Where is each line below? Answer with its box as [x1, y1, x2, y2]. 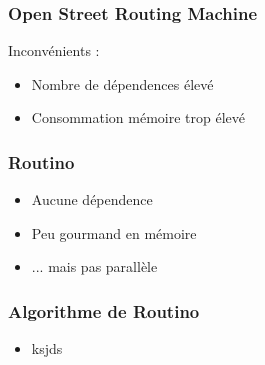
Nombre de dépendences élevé [31, 73, 214, 94]
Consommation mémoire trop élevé [31, 107, 246, 128]
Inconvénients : [8, 40, 100, 61]
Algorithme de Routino [8, 298, 200, 323]
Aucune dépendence [31, 189, 153, 210]
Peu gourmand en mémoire [31, 222, 197, 243]
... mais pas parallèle [31, 256, 158, 277]
